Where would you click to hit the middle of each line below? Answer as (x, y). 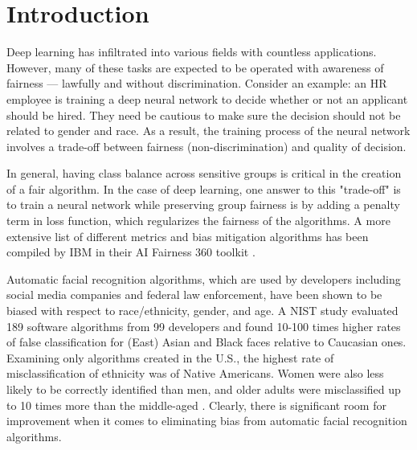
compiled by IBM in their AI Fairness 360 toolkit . (131, 252)
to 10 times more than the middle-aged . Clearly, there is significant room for (196, 405)
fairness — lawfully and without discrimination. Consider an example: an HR (197, 83)
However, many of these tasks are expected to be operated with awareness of (195, 67)
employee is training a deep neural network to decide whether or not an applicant (207, 98)
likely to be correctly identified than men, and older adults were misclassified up (204, 389)
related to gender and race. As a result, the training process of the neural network (208, 131)
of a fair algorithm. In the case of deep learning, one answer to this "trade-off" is (204, 188)
